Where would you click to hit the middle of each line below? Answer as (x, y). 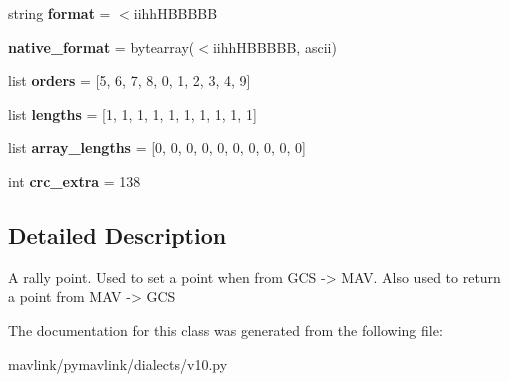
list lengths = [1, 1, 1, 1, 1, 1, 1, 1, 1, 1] (132, 113)
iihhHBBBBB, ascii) (274, 46)
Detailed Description (117, 234)
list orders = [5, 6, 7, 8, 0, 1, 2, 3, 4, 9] (129, 80)
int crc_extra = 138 (74, 180)
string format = (59, 13)
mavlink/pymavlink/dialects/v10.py (118, 363)
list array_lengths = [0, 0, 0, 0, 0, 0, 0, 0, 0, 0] (157, 147)
